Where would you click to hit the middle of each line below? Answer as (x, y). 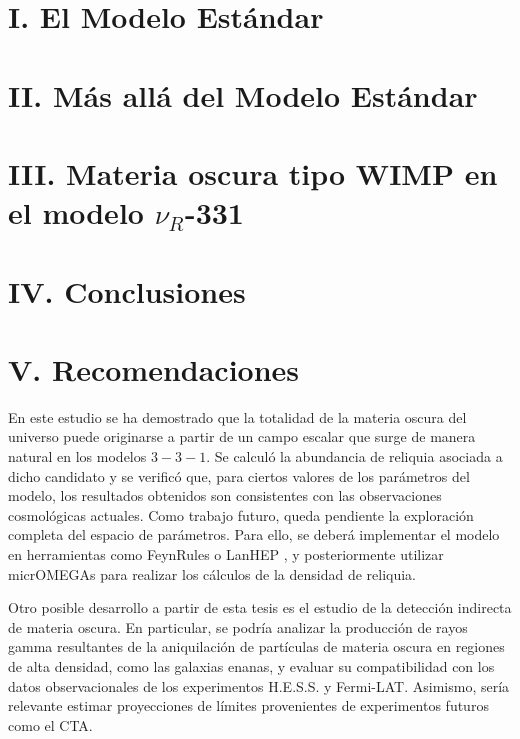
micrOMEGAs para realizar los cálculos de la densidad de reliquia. (212, 573)
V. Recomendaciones (154, 368)
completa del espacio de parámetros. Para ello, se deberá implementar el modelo (254, 534)
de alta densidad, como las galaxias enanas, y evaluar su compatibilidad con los (251, 665)
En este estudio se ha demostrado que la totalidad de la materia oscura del (237, 416)
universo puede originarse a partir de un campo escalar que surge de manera (242, 436)
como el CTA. (50, 724)
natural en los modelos (77, 456)
